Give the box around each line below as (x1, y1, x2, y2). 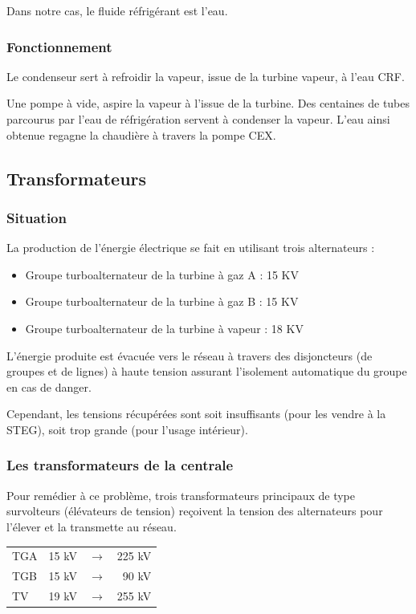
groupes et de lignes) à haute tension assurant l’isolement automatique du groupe (6, 363, 407, 380)
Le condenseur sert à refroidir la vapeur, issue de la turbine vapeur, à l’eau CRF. (6, 67, 405, 84)
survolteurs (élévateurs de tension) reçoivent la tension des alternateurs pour (6, 502, 383, 519)
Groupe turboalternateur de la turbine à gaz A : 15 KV (25, 266, 300, 283)
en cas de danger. (6, 378, 92, 395)
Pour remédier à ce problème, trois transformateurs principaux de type (6, 486, 356, 503)
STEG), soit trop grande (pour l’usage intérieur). (6, 421, 248, 437)
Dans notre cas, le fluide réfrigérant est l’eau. (6, 2, 228, 18)
